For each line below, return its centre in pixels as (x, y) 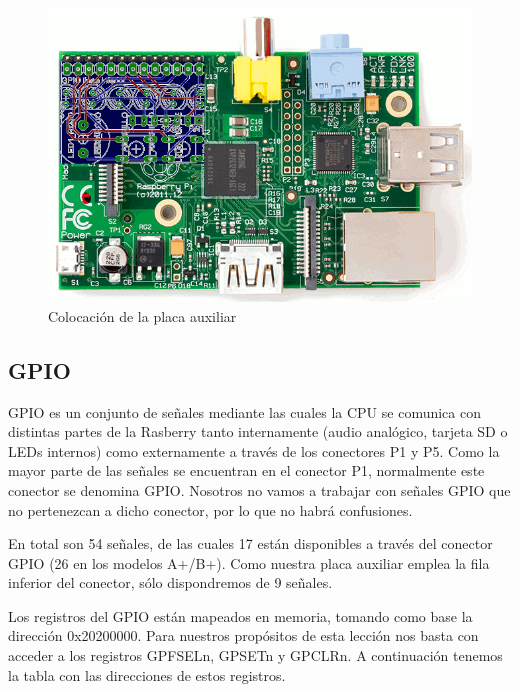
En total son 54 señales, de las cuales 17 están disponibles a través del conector (250, 543)
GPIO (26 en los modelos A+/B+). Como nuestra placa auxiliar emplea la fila (249, 562)
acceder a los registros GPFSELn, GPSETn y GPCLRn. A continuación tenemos (255, 655)
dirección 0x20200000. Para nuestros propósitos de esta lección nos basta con (243, 635)
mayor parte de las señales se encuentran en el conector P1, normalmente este (246, 470)
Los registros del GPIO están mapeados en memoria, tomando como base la (240, 615)
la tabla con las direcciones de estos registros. (147, 674)
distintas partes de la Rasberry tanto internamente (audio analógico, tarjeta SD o (258, 431)
